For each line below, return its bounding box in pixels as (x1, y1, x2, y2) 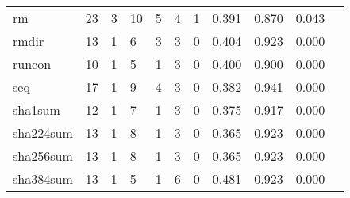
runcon (13, 55, 52, 73)
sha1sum (13, 101, 60, 119)
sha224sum (13, 124, 73, 142)
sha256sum (13, 147, 73, 165)
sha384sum (13, 169, 73, 188)
